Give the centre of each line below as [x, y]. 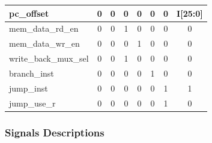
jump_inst [29, 88]
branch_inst [32, 73]
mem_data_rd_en [44, 28]
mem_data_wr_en [44, 43]
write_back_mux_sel [49, 58]
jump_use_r [32, 103]
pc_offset [29, 13]
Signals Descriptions [55, 132]
